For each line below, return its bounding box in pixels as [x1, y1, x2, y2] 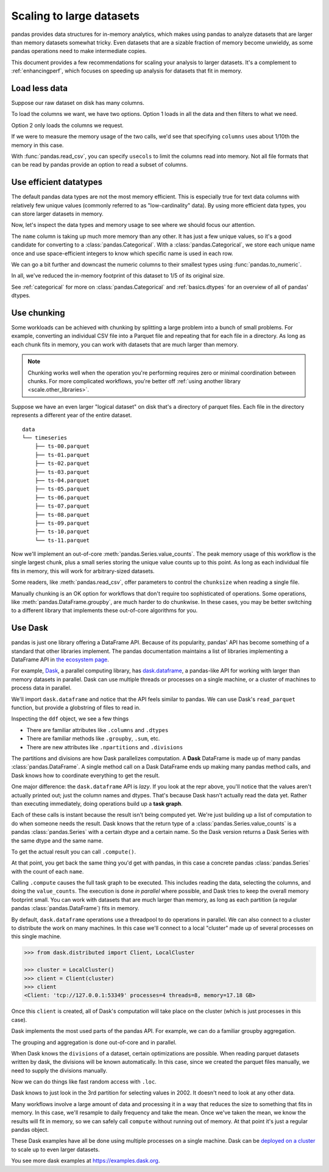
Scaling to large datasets [11, 9, 140, 23]
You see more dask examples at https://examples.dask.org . [11, 1157, 160, 1165]
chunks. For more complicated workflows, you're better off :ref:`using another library [27, 378, 241, 385]
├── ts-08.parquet [34, 511, 90, 518]
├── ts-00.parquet [34, 443, 90, 450]
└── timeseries [22, 434, 68, 441]
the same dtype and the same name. [11, 836, 104, 844]
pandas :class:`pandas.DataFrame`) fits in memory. [11, 905, 140, 912]
